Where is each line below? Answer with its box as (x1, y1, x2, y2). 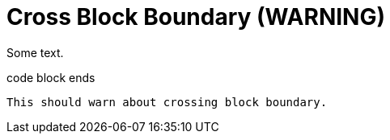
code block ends (6, 70, 95, 84)
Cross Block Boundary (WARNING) (6, 3, 386, 31)
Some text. (6, 45, 64, 60)
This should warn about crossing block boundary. (6, 95, 328, 109)
